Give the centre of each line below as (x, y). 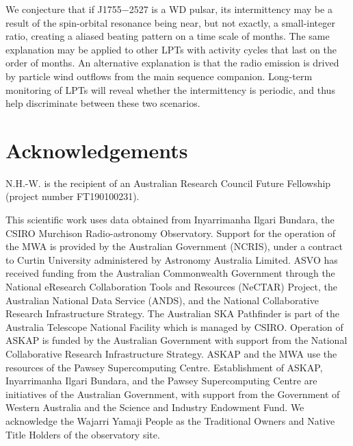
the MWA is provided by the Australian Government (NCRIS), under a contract (174, 246)
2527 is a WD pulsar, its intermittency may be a (231, 9)
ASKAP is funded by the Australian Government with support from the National (176, 340)
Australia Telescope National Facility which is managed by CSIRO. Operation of (174, 326)
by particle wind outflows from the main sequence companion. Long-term (159, 76)
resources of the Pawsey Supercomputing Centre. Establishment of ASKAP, (164, 367)
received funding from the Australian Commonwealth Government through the (170, 273)
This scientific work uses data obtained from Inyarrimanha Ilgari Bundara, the (170, 220)
